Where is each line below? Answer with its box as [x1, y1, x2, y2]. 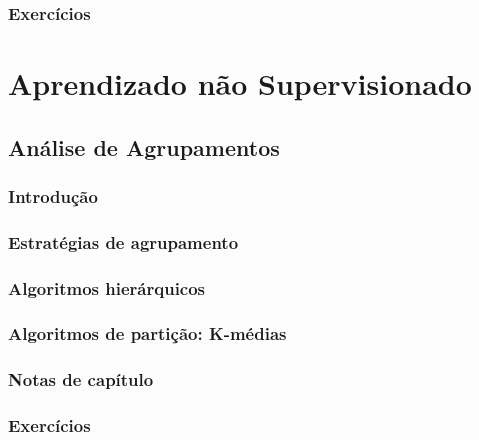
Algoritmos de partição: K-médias [8, 321, 287, 346]
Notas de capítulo [8, 367, 154, 392]
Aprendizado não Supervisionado [8, 63, 472, 104]
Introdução [8, 183, 98, 208]
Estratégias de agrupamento [8, 229, 239, 254]
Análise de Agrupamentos [8, 131, 280, 162]
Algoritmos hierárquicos [8, 275, 206, 300]
